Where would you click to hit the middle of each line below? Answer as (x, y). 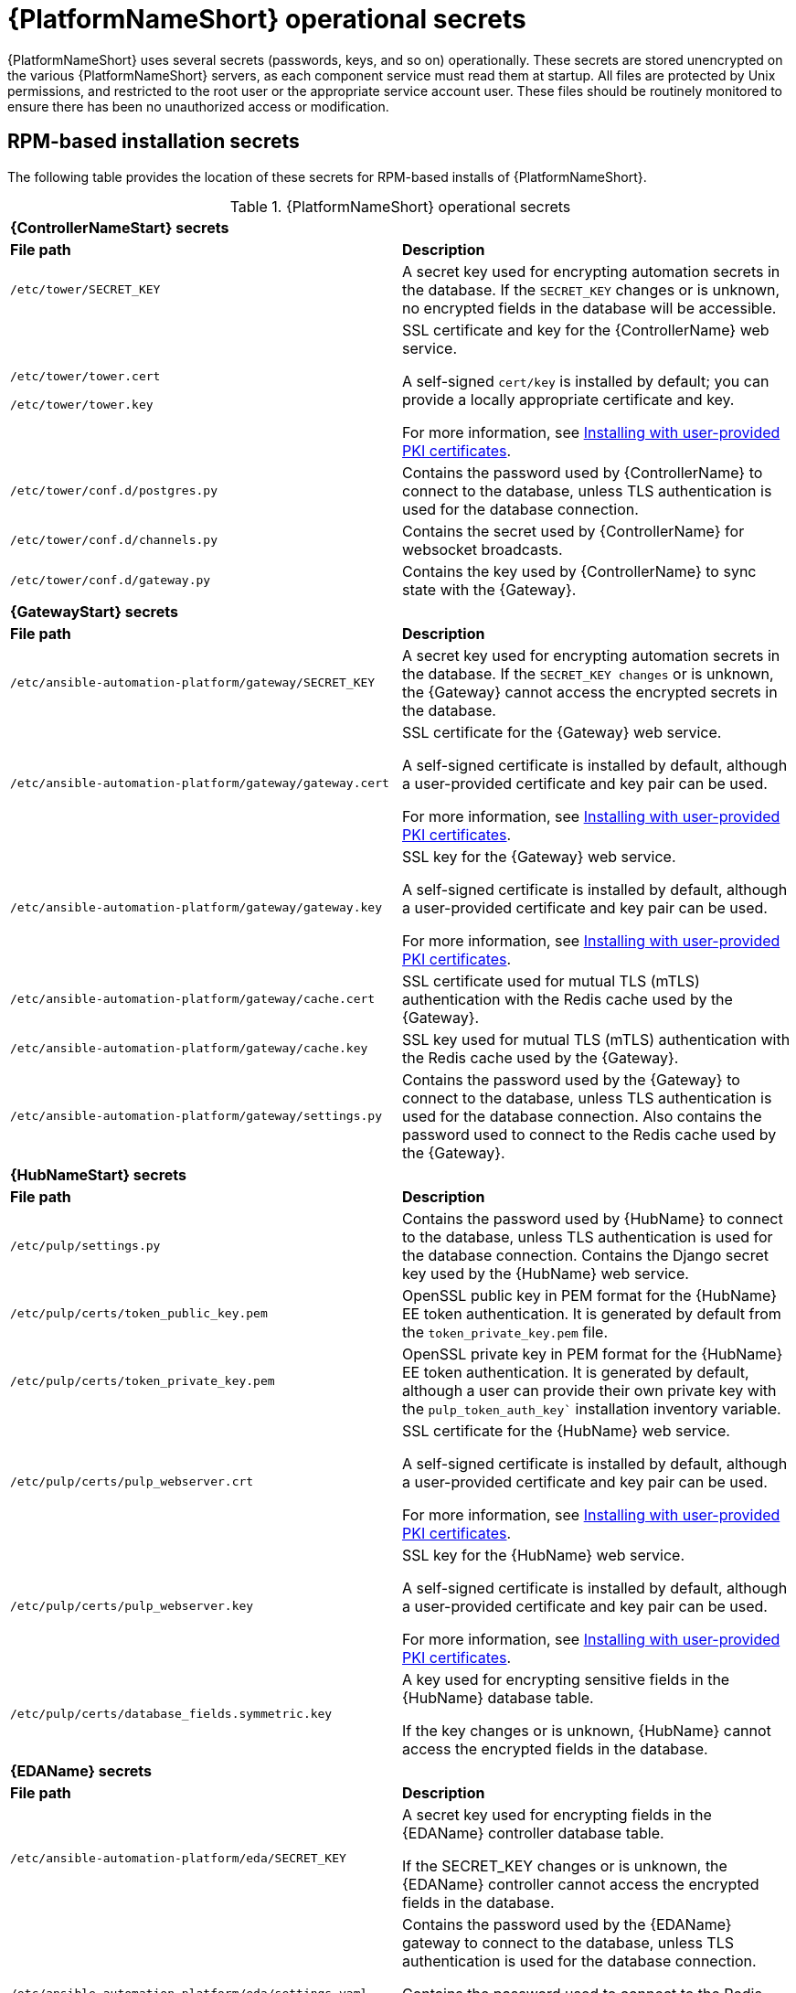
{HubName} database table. (498, 1697)
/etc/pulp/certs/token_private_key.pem (143, 1381)
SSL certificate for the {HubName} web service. (566, 1430)
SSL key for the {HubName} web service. (544, 1555)
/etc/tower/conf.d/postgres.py (114, 491)
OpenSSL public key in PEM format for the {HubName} (590, 1295)
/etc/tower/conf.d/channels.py (114, 540)
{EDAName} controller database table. (533, 1833)
